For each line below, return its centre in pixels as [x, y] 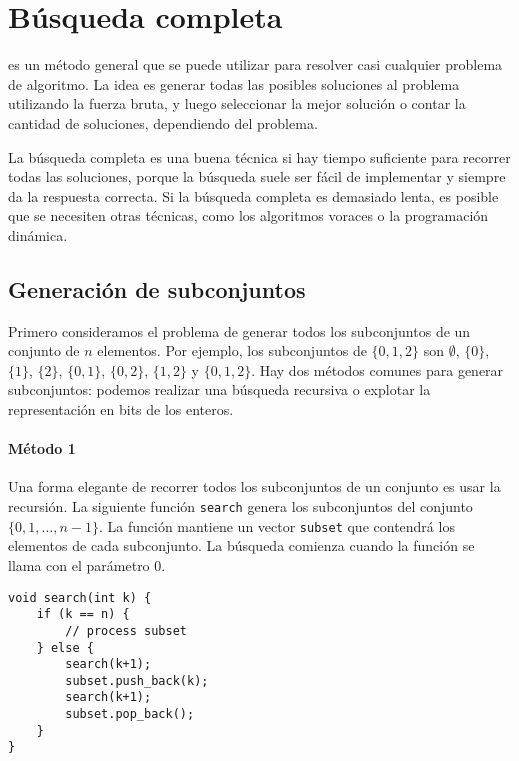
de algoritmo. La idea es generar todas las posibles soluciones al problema [234, 83]
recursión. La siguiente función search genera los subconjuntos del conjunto [240, 506]
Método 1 [42, 448]
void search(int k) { [80, 597]
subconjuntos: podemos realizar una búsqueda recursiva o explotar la [219, 389]
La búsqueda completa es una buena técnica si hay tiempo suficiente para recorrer [259, 156]
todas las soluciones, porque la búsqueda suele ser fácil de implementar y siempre [257, 176]
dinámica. [38, 234]
